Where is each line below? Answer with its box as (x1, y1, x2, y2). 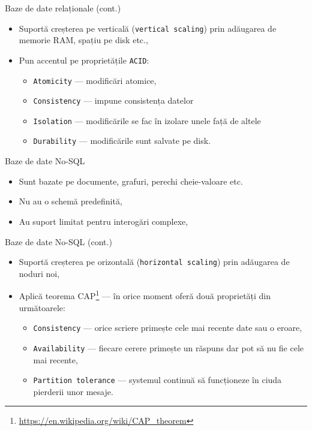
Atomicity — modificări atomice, (33, 74, 157, 86)
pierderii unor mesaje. (33, 385, 113, 397)
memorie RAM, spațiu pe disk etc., (19, 34, 148, 46)
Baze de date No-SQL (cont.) (5, 235, 112, 248)
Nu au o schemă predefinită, (19, 195, 122, 207)
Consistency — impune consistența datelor (33, 94, 194, 107)
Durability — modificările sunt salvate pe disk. (33, 134, 211, 147)
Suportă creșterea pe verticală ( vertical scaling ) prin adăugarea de (19, 22, 277, 34)
